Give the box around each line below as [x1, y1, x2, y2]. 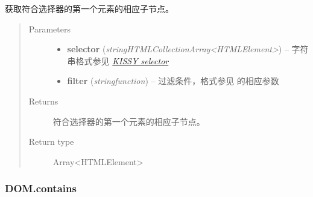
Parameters [28, 22, 71, 35]
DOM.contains [5, 181, 77, 196]
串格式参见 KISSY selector [67, 54, 169, 67]
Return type [28, 135, 74, 148]
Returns [28, 94, 58, 107]
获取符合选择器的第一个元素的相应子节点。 [5, 2, 174, 14]
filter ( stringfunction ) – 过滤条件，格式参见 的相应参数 [67, 74, 279, 87]
